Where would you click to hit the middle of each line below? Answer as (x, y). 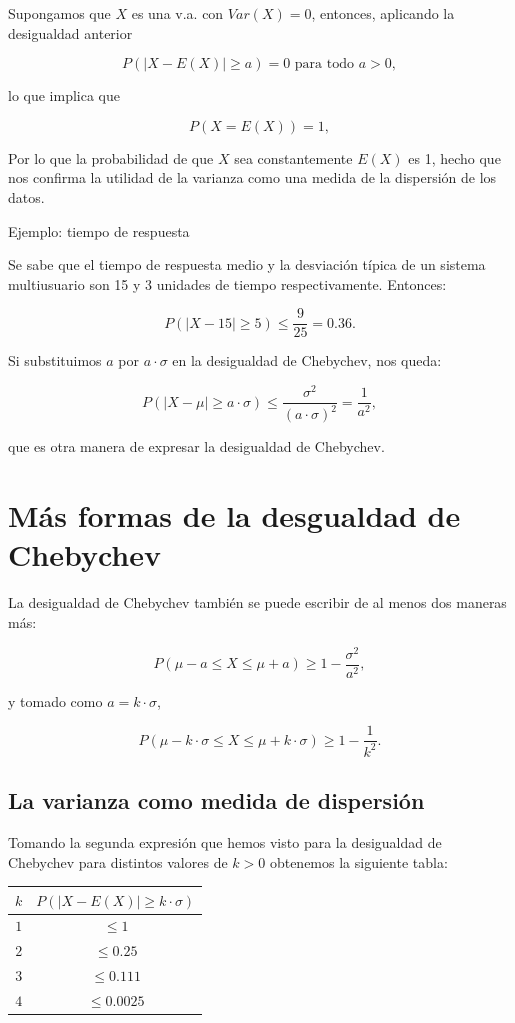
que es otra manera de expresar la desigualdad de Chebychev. (196, 446)
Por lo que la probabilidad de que (111, 157)
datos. (26, 196)
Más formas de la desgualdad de (234, 515)
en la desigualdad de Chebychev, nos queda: (307, 360)
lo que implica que (64, 95)
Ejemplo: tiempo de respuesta (99, 230)
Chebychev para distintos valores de (118, 861)
